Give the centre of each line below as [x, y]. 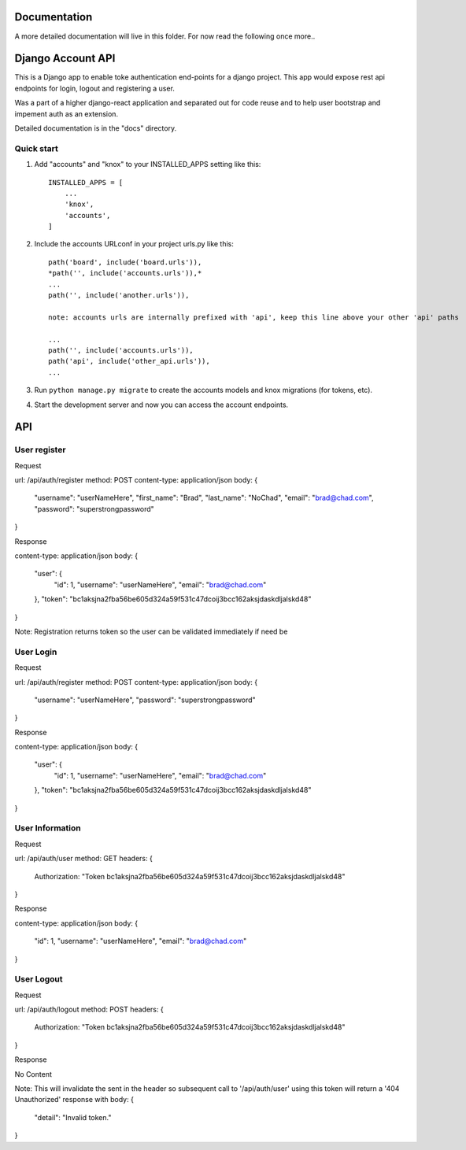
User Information [48, 828]
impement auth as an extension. [66, 113]
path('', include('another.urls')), [119, 296]
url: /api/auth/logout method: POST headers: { [89, 1009]
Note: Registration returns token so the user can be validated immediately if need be [151, 631]
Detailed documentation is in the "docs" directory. [96, 128]
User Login [36, 652]
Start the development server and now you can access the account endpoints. [161, 405]
